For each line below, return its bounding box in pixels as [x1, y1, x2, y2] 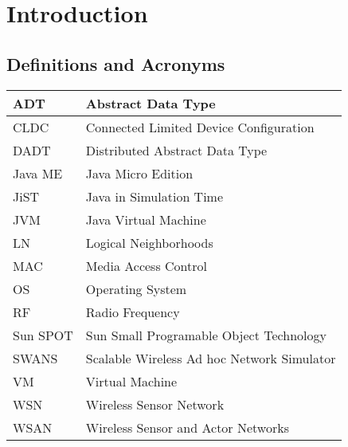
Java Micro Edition [85, 163, 194, 182]
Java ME [13, 163, 63, 182]
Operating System [85, 279, 187, 298]
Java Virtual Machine [85, 210, 206, 229]
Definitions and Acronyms [6, 51, 225, 76]
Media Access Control [85, 256, 208, 275]
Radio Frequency [85, 302, 180, 321]
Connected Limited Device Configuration [85, 117, 315, 136]
